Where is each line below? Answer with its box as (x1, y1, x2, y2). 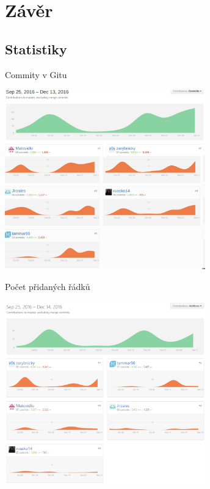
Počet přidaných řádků (5, 280, 90, 293)
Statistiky (5, 39, 67, 58)
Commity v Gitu (5, 68, 67, 81)
